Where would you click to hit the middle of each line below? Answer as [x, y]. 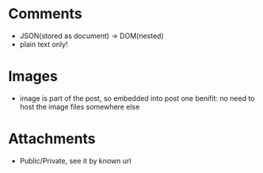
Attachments [52, 139]
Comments [45, 14]
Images [33, 77]
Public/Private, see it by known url [75, 160]
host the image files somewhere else [80, 106]
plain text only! [44, 44]
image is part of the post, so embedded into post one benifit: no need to [137, 98]
